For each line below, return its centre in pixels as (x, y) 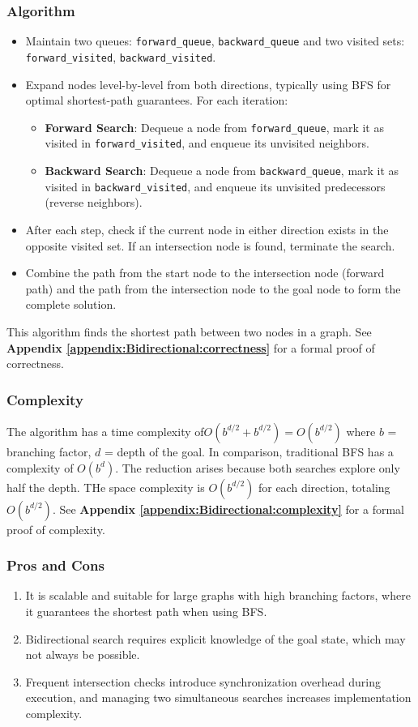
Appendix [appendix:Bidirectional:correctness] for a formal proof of (191, 347)
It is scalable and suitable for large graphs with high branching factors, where (218, 595)
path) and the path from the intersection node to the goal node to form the (213, 288)
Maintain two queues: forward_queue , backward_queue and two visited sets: (215, 41)
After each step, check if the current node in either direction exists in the (207, 229)
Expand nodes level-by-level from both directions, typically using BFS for (208, 84)
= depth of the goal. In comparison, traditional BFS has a (249, 451)
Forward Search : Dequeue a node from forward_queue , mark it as (214, 127)
